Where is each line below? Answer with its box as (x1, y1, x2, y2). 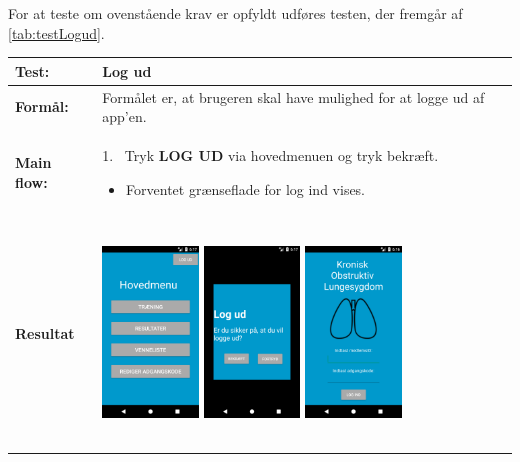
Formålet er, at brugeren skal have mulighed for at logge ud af (102, 86, 485, 107)
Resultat (15, 323, 75, 344)
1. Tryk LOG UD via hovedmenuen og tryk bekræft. (102, 144, 439, 165)
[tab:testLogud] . (8, 22, 105, 43)
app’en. (102, 106, 147, 127)
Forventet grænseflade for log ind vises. (126, 178, 366, 199)
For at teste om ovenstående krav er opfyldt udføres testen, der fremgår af (8, 3, 463, 23)
